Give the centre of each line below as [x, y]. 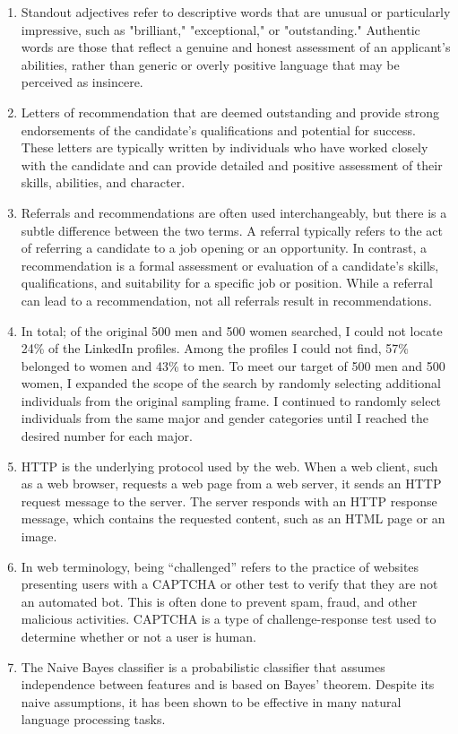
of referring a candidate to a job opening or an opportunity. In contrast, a [224, 248]
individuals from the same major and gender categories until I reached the [225, 418]
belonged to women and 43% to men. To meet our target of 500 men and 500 [233, 365]
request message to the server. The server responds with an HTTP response [229, 501]
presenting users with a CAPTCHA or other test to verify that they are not [229, 584]
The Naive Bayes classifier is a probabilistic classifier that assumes [203, 666]
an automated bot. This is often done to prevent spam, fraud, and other [219, 601]
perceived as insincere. [82, 82]
